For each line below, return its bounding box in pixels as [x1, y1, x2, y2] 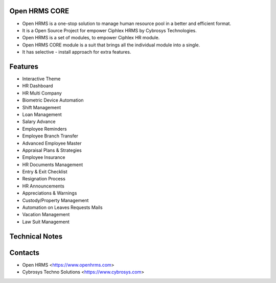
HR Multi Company [22, 90, 62, 96]
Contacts [9, 248, 40, 257]
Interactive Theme [22, 76, 61, 82]
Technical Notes [9, 232, 63, 241]
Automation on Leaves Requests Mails [22, 204, 103, 210]
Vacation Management [22, 211, 70, 218]
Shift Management [22, 104, 61, 110]
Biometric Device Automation [22, 97, 84, 103]
